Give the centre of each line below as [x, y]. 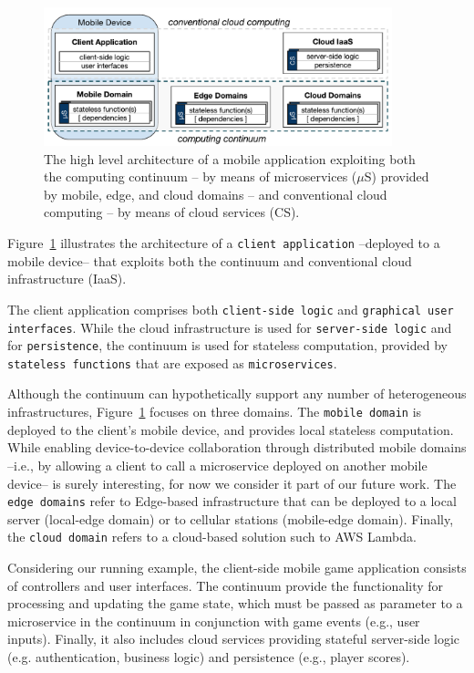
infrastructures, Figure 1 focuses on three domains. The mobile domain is [215, 412]
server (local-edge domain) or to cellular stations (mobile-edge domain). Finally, [231, 518]
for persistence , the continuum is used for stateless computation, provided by [227, 345]
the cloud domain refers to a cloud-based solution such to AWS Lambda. [212, 537]
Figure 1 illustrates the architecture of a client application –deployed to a [224, 243]
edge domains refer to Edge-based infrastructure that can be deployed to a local [232, 501]
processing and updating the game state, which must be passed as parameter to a [235, 603]
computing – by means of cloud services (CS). [172, 212]
